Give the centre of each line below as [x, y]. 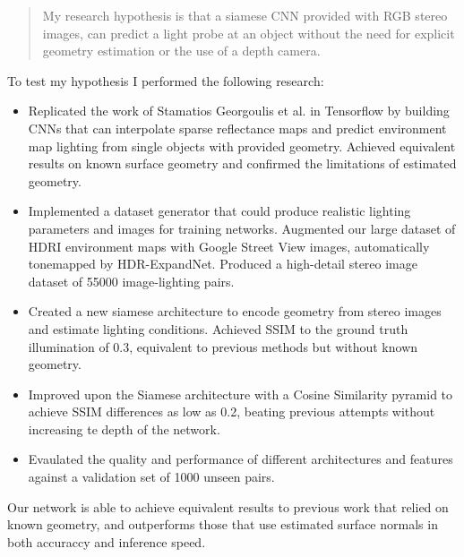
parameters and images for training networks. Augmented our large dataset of [242, 228]
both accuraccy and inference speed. [107, 541]
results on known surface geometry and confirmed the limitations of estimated [242, 163]
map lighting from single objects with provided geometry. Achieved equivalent [242, 146]
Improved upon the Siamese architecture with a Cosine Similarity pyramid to [241, 394]
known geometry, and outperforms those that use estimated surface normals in [223, 524]
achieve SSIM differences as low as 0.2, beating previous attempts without [232, 411]
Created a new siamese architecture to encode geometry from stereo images [235, 311]
